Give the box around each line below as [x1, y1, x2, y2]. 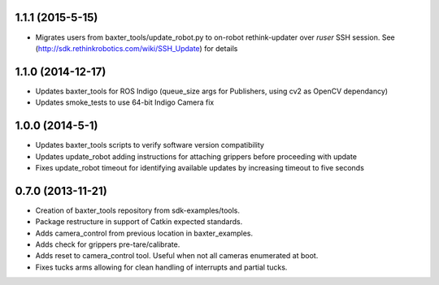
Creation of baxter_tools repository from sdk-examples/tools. [35, 205, 240, 215]
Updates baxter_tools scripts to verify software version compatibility [35, 140, 264, 150]
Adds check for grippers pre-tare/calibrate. [35, 240, 180, 249]
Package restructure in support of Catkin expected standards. [35, 217, 243, 227]
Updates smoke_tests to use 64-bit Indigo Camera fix [35, 97, 215, 107]
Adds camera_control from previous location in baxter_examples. [35, 228, 254, 238]
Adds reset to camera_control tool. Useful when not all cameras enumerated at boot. [35, 251, 319, 261]
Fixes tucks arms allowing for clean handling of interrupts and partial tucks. [35, 262, 288, 272]
